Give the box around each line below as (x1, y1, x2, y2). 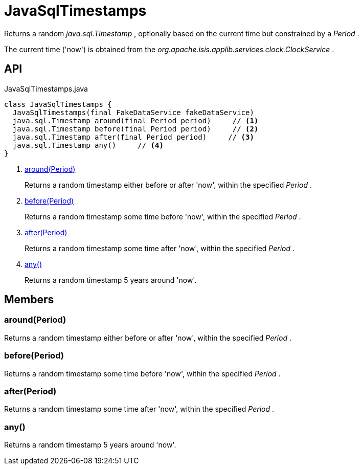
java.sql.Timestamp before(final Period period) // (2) (12, 124, 259, 133)
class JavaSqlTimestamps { (4, 100, 112, 108)
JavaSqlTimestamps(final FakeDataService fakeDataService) (12, 108, 254, 117)
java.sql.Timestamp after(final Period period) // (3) (12, 132, 254, 141)
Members (4, 293, 54, 306)
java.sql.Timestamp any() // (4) (12, 141, 164, 149)
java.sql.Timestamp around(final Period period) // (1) (12, 116, 259, 125)
